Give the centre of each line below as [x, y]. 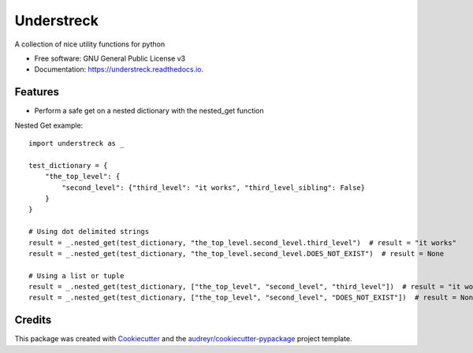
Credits [33, 320]
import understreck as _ [76, 143]
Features [37, 92]
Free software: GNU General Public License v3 [110, 58]
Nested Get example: [49, 125]
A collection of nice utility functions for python [90, 44]
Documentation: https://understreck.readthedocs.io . [119, 69]
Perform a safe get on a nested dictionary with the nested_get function [149, 111]
